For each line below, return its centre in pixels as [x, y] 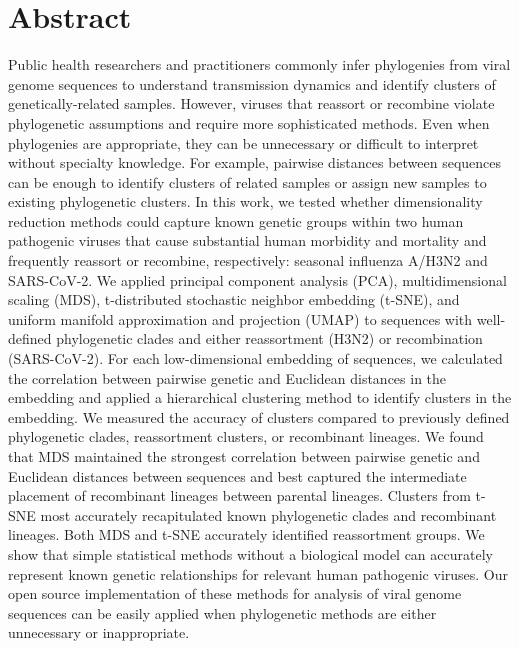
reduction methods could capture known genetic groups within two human [236, 220]
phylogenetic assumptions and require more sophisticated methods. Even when [249, 122]
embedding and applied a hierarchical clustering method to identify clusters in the [260, 397]
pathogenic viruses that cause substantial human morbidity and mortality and [247, 240]
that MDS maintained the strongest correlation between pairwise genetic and [244, 456]
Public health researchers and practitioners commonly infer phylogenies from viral [259, 64]
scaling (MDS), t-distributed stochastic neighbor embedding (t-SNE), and [234, 299]
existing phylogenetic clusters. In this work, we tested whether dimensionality [245, 201]
